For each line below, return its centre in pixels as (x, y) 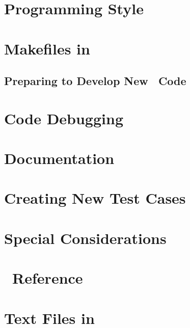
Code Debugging (64, 118)
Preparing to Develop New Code (95, 81)
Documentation (59, 158)
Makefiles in (47, 48)
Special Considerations (85, 238)
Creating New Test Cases (95, 198)
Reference (48, 278)
